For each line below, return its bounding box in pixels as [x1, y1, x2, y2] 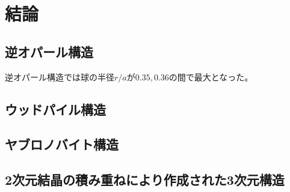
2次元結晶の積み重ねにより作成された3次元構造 [5, 170, 285, 189]
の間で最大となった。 [168, 70, 253, 83]
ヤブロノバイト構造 [5, 135, 119, 154]
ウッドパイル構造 [5, 100, 106, 118]
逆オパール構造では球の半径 [5, 70, 114, 83]
